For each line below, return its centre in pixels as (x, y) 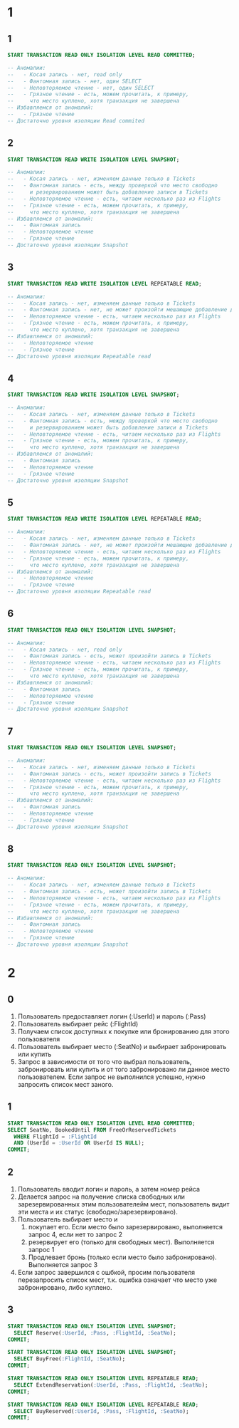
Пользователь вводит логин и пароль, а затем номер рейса (109, 1189)
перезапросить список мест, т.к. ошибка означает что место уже (117, 1280)
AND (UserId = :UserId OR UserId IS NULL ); (79, 1143)
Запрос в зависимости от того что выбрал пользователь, (105, 1061)
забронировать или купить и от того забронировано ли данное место (123, 1069)
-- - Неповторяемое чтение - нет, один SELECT (81, 88)
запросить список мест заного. (65, 1084)
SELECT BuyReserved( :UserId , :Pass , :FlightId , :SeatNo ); (102, 1411)
